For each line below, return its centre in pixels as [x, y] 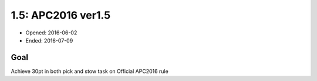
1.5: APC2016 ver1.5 [61, 15]
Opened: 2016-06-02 [51, 33]
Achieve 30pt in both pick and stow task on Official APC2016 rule [90, 71]
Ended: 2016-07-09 [49, 40]
